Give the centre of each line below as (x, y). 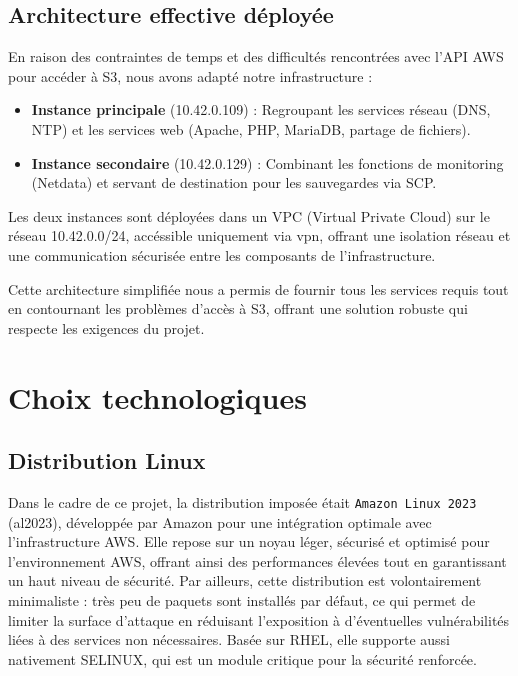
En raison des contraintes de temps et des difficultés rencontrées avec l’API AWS (256, 56)
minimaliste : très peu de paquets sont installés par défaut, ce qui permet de (242, 599)
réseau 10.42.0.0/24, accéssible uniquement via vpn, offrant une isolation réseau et (259, 235)
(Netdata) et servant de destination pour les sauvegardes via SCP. (234, 182)
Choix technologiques (157, 396)
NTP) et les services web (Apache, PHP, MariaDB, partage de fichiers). (251, 128)
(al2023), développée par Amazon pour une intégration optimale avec (220, 521)
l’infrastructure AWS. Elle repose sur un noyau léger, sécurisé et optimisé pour (249, 541)
